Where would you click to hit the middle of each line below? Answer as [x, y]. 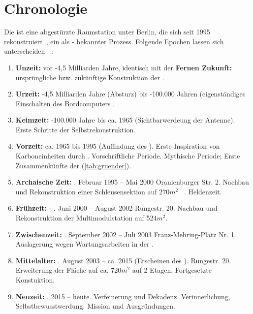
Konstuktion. [35, 280]
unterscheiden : [29, 51]
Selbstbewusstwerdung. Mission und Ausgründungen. [95, 306]
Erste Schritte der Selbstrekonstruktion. [76, 129]
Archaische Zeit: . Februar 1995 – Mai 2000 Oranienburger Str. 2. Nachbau [132, 182]
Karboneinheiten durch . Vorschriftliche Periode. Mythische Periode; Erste [128, 156]
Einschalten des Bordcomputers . [65, 103]
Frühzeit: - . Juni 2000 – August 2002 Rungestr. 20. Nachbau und [116, 208]
